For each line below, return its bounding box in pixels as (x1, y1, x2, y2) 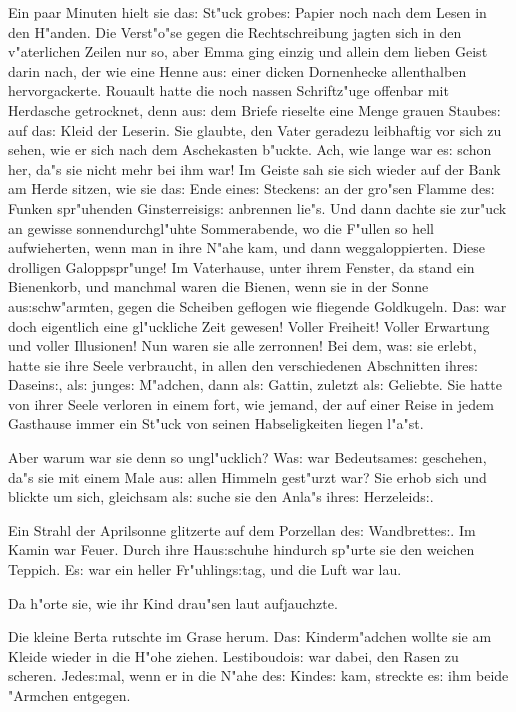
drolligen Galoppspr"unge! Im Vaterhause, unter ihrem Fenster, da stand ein (8, 256, 475, 277)
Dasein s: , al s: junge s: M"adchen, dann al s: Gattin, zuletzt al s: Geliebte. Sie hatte (8, 374, 502, 395)
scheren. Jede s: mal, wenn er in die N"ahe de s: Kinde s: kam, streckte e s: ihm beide (8, 665, 509, 686)
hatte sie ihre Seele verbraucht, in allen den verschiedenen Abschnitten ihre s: (8, 354, 478, 375)
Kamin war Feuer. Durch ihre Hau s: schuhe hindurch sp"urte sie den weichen (8, 539, 475, 560)
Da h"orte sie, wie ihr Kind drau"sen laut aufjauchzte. (8, 592, 338, 613)
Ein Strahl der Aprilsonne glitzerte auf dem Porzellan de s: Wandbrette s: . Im (8, 519, 476, 540)
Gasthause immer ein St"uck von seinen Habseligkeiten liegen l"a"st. (8, 413, 424, 434)
